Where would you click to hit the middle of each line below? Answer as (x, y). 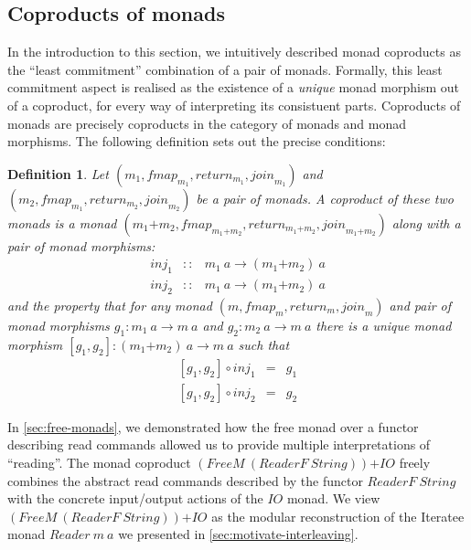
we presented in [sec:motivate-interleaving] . (238, 534)
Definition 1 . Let (58, 173)
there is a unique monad (384, 326)
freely (415, 463)
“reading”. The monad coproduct (99, 463)
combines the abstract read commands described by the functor (185, 480)
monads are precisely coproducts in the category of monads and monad (207, 123)
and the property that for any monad (110, 306)
